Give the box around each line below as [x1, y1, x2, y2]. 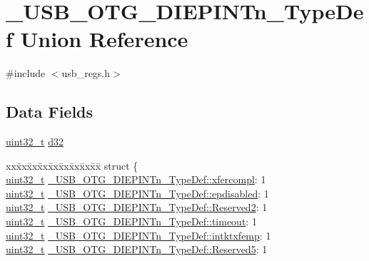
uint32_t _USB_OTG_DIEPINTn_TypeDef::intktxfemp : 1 [6, 227, 271, 242]
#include [6, 66, 46, 81]
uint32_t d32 [6, 134, 64, 149]
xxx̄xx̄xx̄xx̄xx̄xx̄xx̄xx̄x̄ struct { [6, 158, 138, 173]
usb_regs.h [61, 66, 111, 81]
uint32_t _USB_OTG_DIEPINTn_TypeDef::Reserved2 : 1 [6, 200, 268, 215]
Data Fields [6, 101, 93, 123]
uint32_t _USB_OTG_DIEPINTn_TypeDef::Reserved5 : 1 [6, 242, 268, 257]
